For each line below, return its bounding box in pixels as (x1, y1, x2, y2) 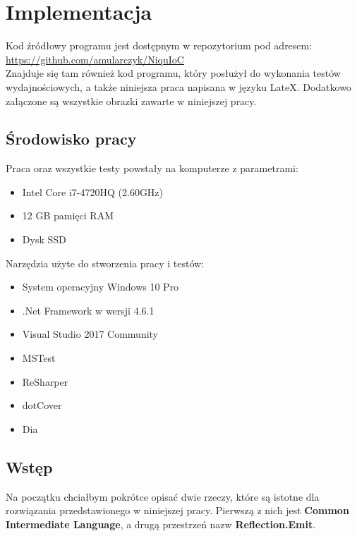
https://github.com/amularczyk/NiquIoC (6, 51, 184, 66)
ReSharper (22, 374, 68, 389)
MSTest (22, 351, 56, 365)
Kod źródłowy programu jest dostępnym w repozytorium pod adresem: (6, 38, 313, 53)
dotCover (22, 398, 62, 413)
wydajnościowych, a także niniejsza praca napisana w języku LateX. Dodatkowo (6, 79, 351, 94)
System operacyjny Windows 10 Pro (22, 279, 179, 294)
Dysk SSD (22, 232, 66, 247)
